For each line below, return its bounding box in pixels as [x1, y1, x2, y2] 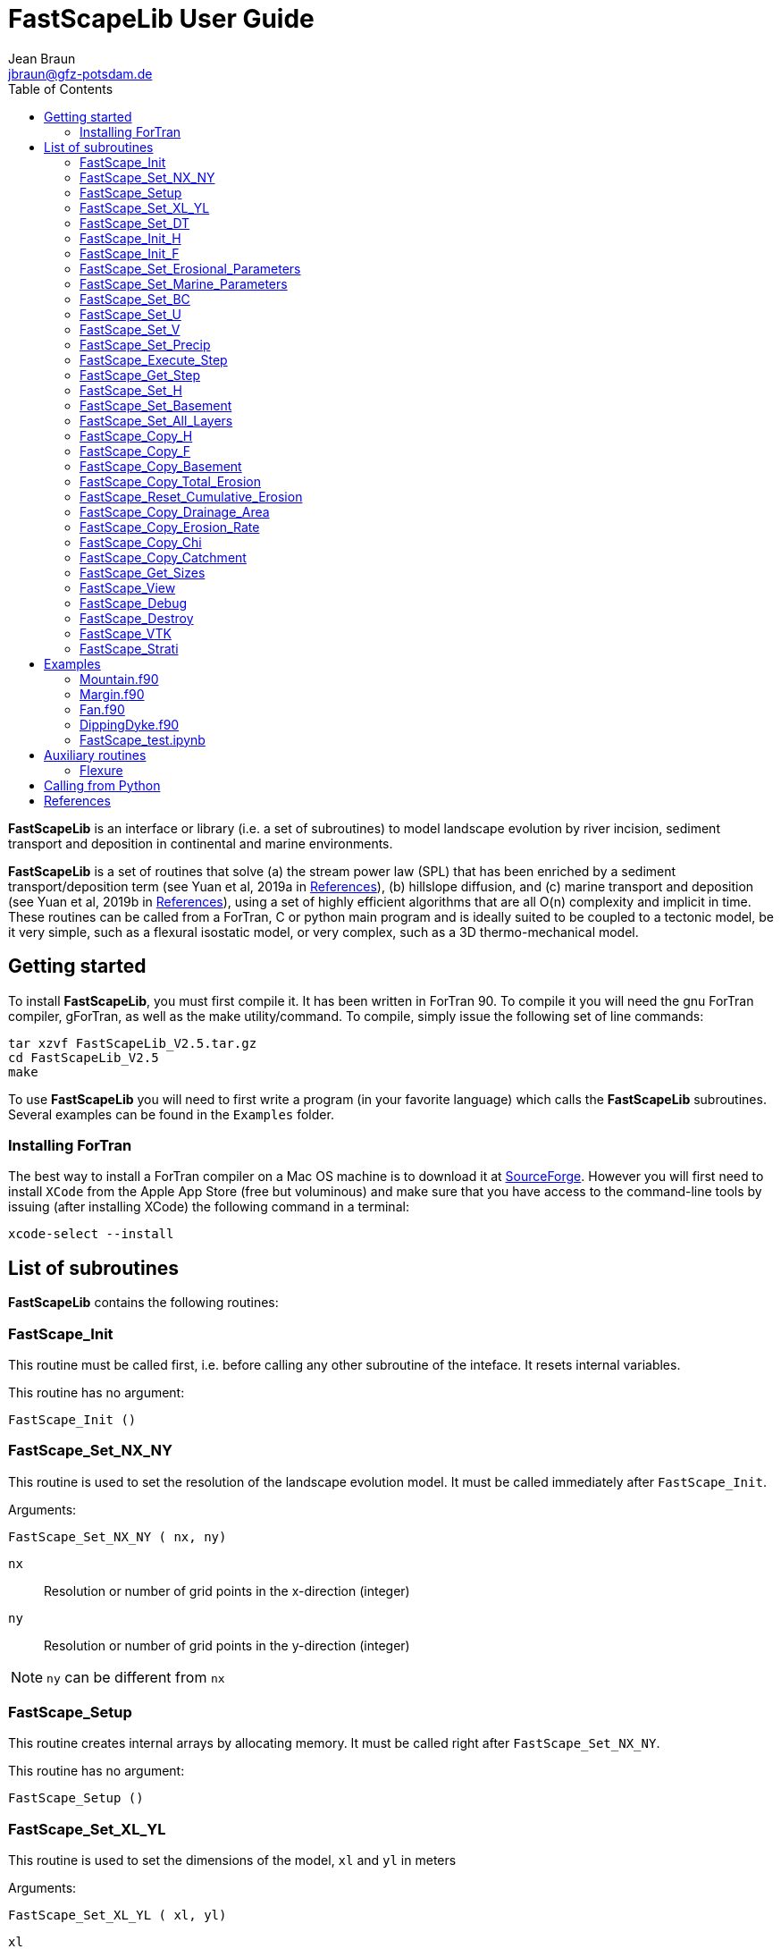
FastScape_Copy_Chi [80, 534, 202, 550]
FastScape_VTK [80, 625, 172, 641]
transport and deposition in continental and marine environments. [8, 835, 393, 851]
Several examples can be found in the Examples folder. [8, 1106, 334, 1122]
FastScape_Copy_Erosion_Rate [80, 519, 260, 535]
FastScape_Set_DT [80, 215, 190, 231]
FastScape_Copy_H [80, 427, 193, 443]
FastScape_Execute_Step [80, 351, 228, 367]
